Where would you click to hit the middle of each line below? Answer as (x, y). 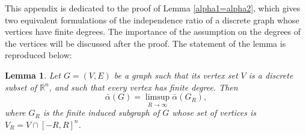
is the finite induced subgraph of (101, 112)
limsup (158, 97)
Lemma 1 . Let (33, 75)
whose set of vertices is (214, 112)
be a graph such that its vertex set (176, 75)
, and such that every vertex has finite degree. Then (143, 87)
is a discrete (271, 75)
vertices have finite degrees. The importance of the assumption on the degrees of (153, 31)
